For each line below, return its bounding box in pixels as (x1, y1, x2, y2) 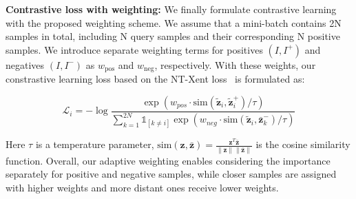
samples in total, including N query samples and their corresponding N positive (6, 29, 340, 43)
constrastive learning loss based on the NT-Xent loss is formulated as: (6, 72, 305, 86)
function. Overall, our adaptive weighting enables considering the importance (6, 153, 331, 167)
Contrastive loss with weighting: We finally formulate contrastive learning (6, 2, 337, 16)
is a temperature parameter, (35, 137, 154, 151)
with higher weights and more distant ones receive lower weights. (6, 180, 279, 194)
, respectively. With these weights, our (154, 57, 316, 72)
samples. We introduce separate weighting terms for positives (6, 42, 263, 56)
